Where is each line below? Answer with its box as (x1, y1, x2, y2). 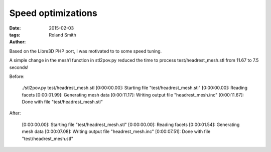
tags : (9, 31, 21, 37)
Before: (9, 73, 25, 79)
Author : (9, 39, 26, 45)
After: (9, 110, 21, 116)
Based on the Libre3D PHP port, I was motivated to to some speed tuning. (9, 48, 162, 54)
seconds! (9, 64, 29, 70)
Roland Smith (49, 31, 76, 37)
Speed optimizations (9, 7, 97, 18)
